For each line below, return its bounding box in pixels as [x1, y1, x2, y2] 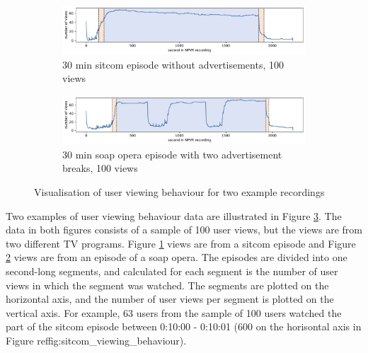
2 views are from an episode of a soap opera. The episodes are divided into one [6, 250, 347, 265]
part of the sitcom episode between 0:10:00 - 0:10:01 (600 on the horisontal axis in [6, 319, 362, 334]
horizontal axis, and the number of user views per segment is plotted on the [6, 291, 334, 306]
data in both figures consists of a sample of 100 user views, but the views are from [6, 222, 362, 237]
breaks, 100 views [62, 161, 138, 175]
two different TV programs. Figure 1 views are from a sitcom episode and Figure [6, 236, 356, 250]
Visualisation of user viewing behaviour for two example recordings [34, 184, 325, 199]
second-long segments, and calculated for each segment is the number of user [6, 263, 338, 278]
